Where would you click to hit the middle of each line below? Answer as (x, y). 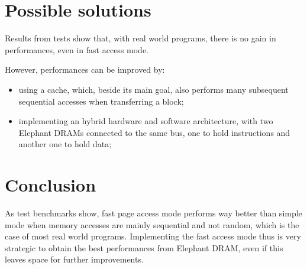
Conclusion (51, 185)
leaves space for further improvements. (74, 259)
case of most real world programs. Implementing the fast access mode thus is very (153, 236)
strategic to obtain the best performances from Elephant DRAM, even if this (144, 247)
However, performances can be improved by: (85, 69)
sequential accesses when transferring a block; (101, 101)
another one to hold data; (65, 144)
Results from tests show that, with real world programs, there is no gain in (140, 38)
